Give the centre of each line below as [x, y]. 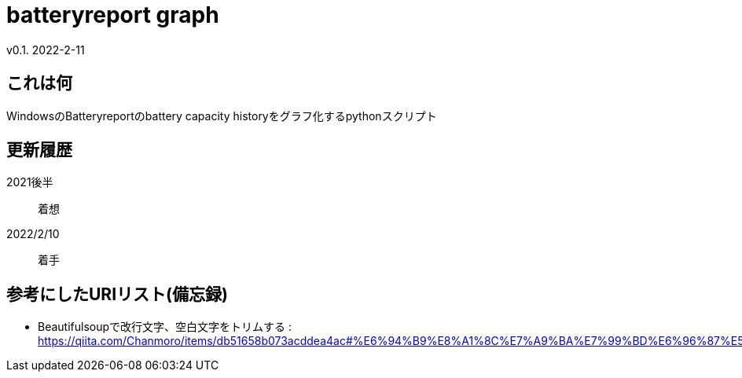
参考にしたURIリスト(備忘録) [117, 294]
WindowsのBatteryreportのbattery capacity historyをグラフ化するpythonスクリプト [222, 116]
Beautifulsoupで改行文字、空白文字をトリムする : [165, 327]
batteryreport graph [113, 15]
